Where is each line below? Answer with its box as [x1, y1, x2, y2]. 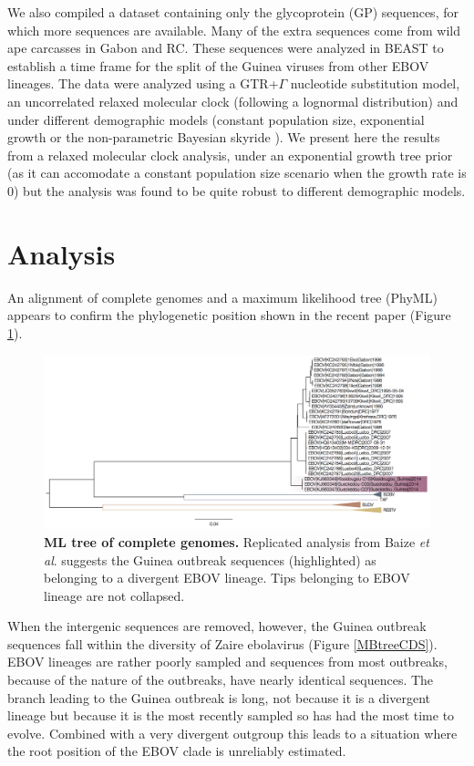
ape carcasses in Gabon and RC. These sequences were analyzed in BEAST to [7, 38, 444, 57]
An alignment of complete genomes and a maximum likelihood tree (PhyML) [7, 287, 438, 306]
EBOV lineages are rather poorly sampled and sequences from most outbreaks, [7, 652, 448, 671]
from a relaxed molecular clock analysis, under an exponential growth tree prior [7, 145, 453, 164]
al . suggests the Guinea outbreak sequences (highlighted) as [44, 550, 376, 569]
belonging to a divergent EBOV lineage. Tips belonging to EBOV [44, 568, 410, 587]
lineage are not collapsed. [44, 585, 185, 605]
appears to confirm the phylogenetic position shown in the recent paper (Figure [7, 305, 451, 325]
